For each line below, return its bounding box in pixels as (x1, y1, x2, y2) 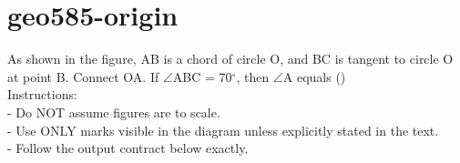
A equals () (282, 66, 346, 86)
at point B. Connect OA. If (7, 66, 159, 86)
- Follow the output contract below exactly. (7, 138, 249, 158)
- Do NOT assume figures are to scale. (7, 102, 220, 121)
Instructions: (7, 85, 77, 104)
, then (236, 66, 270, 86)
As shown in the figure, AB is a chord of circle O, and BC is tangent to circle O (7, 49, 454, 68)
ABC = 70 (172, 66, 232, 86)
